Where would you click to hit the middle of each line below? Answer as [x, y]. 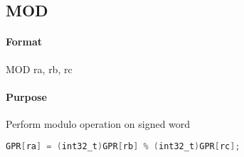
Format [24, 42]
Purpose [26, 96]
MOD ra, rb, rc [39, 69]
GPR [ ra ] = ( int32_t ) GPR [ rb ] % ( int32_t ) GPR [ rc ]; [123, 146]
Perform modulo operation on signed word [98, 123]
